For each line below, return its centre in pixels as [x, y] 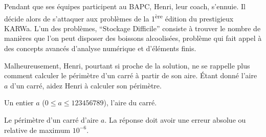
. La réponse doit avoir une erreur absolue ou [175, 120]
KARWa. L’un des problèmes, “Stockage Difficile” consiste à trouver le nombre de [132, 28]
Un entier [19, 102]
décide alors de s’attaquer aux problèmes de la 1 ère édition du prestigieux [119, 17]
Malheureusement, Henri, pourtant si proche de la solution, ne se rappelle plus [127, 65]
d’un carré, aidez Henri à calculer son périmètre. [86, 85]
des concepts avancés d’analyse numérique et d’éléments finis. [100, 48]
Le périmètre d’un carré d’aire [51, 120]
